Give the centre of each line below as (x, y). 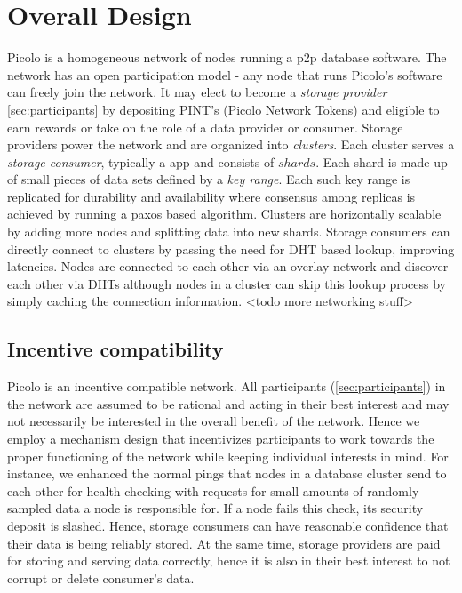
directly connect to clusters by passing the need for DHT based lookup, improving (231, 248)
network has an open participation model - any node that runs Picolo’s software (225, 74)
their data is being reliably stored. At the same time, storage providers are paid (224, 543)
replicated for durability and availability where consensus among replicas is (211, 196)
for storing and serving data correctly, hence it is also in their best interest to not (229, 561)
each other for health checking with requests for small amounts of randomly (213, 490)
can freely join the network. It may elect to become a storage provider (197, 92)
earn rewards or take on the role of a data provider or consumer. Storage (205, 127)
